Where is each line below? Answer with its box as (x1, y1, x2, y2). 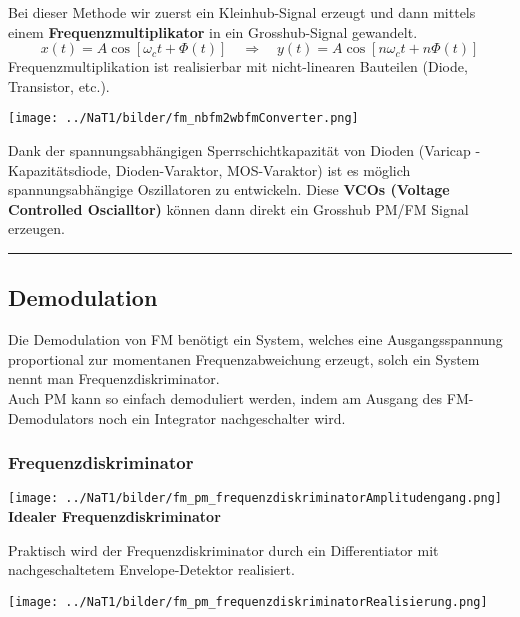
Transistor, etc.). (8, 75, 110, 96)
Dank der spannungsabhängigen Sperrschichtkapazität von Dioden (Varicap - (8, 140, 481, 161)
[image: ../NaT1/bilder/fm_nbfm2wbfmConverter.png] (8, 111, 359, 126)
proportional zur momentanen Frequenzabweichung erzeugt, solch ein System (8, 348, 480, 369)
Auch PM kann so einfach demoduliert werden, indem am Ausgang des (8, 387, 443, 408)
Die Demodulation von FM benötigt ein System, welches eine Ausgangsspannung (8, 329, 503, 350)
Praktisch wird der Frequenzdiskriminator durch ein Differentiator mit (8, 539, 439, 560)
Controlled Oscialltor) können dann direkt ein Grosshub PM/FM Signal (8, 198, 469, 219)
